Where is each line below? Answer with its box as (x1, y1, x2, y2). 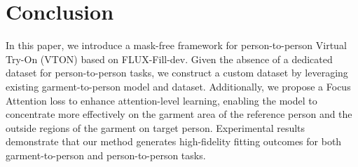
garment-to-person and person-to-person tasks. (6, 147, 206, 162)
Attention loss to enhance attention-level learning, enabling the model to (6, 93, 317, 107)
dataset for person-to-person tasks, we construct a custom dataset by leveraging (6, 65, 348, 80)
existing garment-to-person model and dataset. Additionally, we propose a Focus (6, 79, 351, 93)
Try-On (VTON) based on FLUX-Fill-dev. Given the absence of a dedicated (6, 51, 333, 66)
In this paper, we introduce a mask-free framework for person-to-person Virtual (6, 38, 347, 53)
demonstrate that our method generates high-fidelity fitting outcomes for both (6, 134, 342, 149)
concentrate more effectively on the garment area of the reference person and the (6, 107, 352, 121)
